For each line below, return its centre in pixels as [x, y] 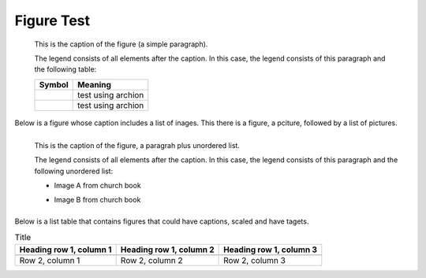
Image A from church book [97, 186]
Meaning [95, 84]
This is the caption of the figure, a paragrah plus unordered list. [137, 145]
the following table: [65, 69]
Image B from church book [97, 200]
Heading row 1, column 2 [167, 250]
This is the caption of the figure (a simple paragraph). [121, 44]
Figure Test [52, 20]
